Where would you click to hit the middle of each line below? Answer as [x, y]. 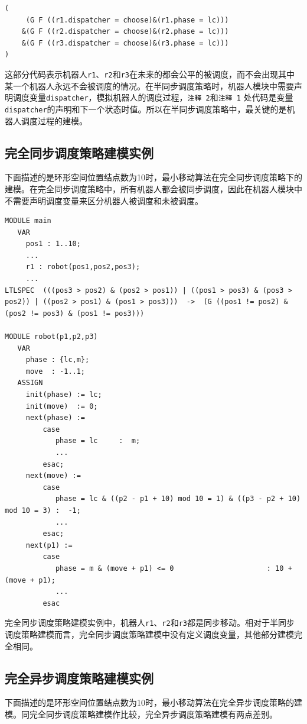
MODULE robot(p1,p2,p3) [51, 337]
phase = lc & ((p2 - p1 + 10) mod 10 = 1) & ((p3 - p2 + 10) [178, 499]
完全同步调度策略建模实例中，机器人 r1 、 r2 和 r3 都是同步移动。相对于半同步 [150, 623]
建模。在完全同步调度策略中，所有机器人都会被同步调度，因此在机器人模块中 [153, 188]
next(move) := [53, 476]
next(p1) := [49, 545]
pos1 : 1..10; [53, 244]
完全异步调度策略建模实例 [79, 678]
